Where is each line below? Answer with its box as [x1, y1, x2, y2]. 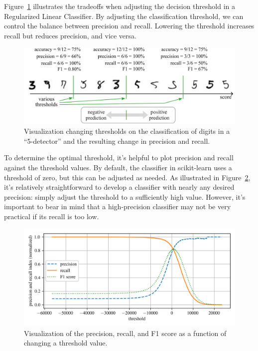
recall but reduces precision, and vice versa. [4, 30, 136, 40]
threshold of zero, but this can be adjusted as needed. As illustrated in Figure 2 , [4, 172, 251, 182]
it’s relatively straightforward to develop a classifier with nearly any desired [4, 182, 235, 192]
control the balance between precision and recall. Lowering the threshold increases [4, 20, 255, 31]
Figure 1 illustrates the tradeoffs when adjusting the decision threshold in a [4, 1, 236, 11]
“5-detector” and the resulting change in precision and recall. [24, 135, 210, 146]
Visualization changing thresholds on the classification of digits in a [24, 126, 230, 136]
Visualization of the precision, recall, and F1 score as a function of [24, 328, 227, 338]
